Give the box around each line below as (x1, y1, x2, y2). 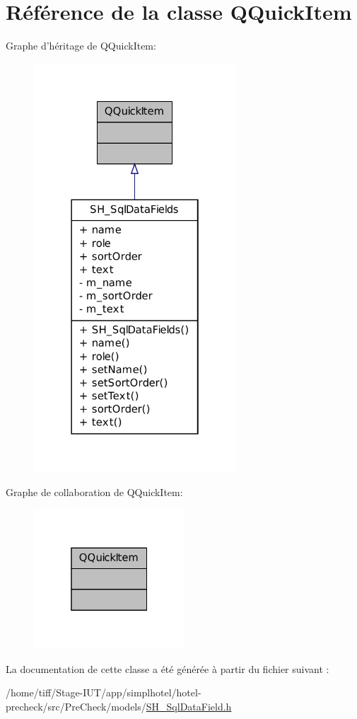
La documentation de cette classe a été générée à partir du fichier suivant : (6, 661, 329, 676)
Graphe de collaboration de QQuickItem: (6, 485, 183, 500)
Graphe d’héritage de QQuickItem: (6, 38, 156, 53)
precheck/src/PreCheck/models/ (6, 699, 146, 714)
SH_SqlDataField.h (146, 699, 232, 714)
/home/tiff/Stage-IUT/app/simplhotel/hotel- (6, 685, 201, 700)
